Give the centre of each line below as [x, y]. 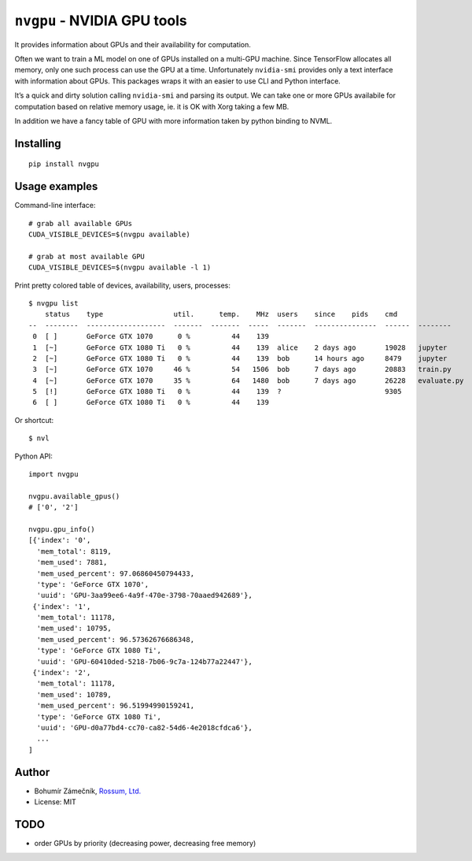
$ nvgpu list [53, 303]
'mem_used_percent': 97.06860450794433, [116, 573]
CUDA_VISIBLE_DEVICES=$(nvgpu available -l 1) [120, 267]
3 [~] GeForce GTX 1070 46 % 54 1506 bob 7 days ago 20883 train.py [242, 369]
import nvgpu [53, 474]
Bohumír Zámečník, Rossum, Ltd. [88, 791]
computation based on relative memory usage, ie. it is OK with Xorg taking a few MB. [152, 106]
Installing [38, 143]
